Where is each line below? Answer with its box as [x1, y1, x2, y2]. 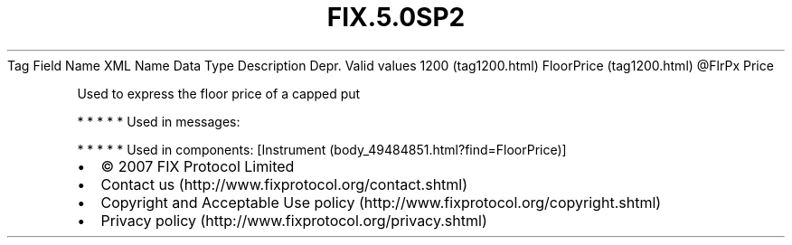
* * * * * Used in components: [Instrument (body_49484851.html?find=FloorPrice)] [77, 141, 567, 157]
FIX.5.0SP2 [326, 2, 466, 33]
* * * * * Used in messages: [77, 113, 240, 129]
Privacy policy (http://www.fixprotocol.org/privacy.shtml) [100, 211, 487, 230]
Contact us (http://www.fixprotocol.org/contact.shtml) [100, 174, 468, 193]
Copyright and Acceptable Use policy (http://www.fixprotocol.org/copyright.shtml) [100, 193, 662, 212]
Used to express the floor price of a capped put [77, 85, 361, 101]
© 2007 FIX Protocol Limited [100, 156, 295, 175]
